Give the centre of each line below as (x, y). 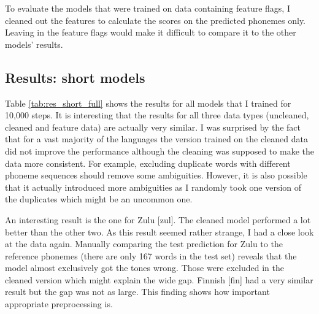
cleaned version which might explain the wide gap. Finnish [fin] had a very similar (159, 279)
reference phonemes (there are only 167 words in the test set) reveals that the (151, 255)
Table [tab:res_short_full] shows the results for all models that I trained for (148, 103)
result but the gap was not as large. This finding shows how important (137, 292)
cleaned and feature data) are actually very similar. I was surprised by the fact (153, 127)
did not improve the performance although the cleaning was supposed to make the (159, 151)
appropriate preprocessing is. (59, 304)
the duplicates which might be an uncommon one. (99, 199)
